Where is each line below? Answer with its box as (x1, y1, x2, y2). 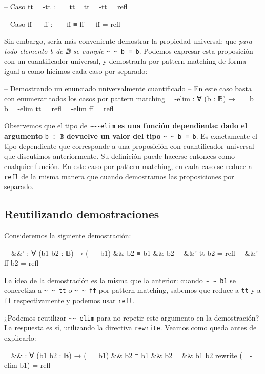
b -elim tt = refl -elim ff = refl (4, 103, 114, 114)
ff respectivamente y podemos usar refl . (4, 295, 135, 306)
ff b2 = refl (4, 257, 39, 268)
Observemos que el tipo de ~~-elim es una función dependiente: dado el (4, 120, 248, 131)
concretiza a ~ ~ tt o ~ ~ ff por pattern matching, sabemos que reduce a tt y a (4, 285, 261, 295)
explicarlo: (4, 332, 36, 343)
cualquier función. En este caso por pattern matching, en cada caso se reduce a (4, 160, 252, 171)
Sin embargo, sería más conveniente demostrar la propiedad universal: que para (4, 35, 252, 46)
